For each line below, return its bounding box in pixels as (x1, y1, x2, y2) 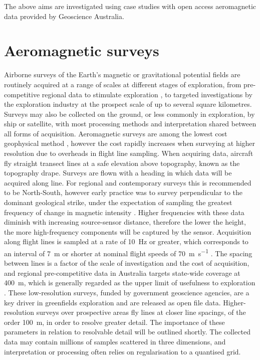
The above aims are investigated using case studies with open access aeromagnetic (4, 1, 256, 11)
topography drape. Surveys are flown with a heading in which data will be (4, 167, 232, 178)
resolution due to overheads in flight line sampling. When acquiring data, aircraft (4, 148, 253, 158)
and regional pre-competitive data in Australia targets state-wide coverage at (4, 267, 240, 278)
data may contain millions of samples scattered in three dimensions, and (4, 336, 226, 346)
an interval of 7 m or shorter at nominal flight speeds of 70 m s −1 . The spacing (4, 247, 252, 258)
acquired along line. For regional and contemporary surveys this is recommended (4, 177, 251, 188)
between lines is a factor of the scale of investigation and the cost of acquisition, (4, 258, 249, 268)
